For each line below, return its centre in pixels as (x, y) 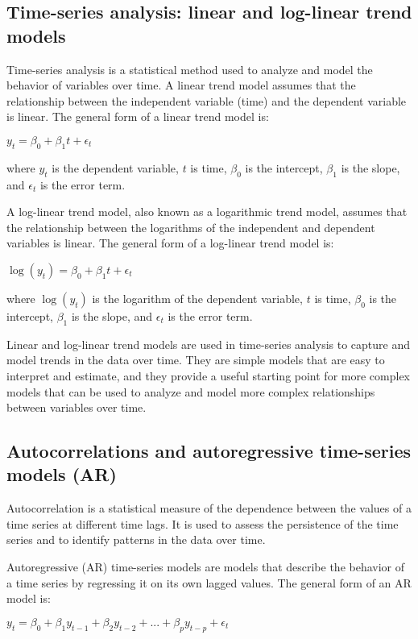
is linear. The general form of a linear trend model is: (138, 116)
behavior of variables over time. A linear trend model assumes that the (181, 85)
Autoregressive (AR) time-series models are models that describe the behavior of (206, 567)
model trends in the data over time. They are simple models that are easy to (196, 360)
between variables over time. (77, 407)
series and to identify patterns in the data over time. (136, 539)
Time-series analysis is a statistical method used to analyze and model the (190, 69)
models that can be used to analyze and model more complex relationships (191, 391)
